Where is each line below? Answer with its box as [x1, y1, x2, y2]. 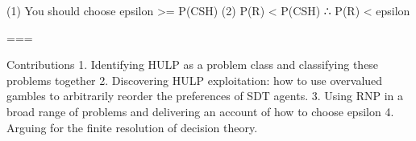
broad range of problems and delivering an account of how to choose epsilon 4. [6, 103, 394, 119]
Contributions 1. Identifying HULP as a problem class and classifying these [6, 56, 379, 73]
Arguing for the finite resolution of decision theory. [6, 119, 258, 135]
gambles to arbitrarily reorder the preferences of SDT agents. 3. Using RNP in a [6, 87, 403, 104]
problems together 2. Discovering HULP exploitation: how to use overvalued [6, 71, 383, 88]
